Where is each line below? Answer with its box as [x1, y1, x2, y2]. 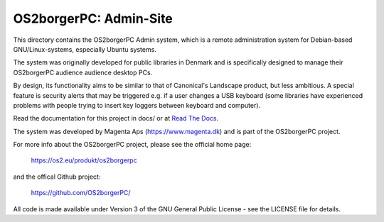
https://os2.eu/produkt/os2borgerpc [31, 156, 138, 165]
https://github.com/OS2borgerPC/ [31, 189, 131, 197]
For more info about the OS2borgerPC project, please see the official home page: [13, 140, 252, 149]
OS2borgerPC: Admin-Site [13, 11, 174, 26]
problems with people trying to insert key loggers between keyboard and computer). [13, 101, 261, 109]
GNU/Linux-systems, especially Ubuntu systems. [13, 45, 156, 53]
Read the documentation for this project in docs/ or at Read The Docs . [13, 114, 219, 123]
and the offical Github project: [13, 172, 101, 181]
